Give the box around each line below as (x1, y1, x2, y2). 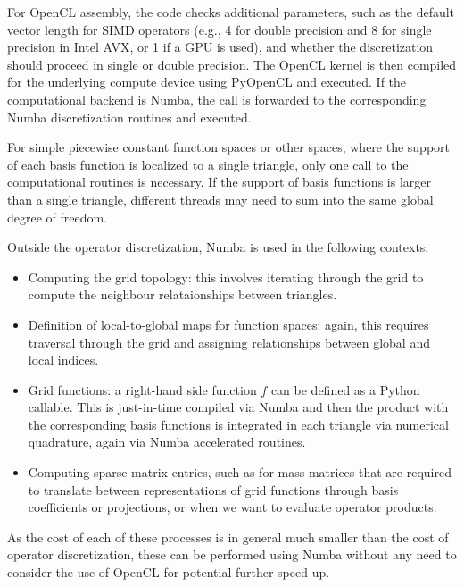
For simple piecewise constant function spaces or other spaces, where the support (7, 138, 451, 156)
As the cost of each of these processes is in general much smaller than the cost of (7, 527, 449, 546)
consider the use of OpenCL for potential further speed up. (7, 563, 330, 582)
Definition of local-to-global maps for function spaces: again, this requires (28, 314, 429, 333)
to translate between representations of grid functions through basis (28, 480, 399, 499)
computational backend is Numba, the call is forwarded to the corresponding (7, 89, 427, 108)
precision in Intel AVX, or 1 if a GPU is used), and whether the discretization (7, 38, 434, 56)
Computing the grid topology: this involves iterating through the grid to (28, 267, 424, 286)
